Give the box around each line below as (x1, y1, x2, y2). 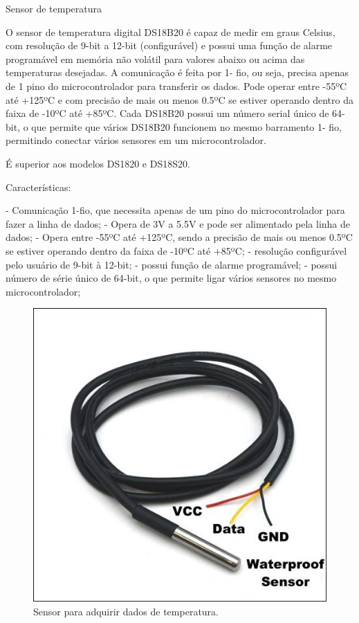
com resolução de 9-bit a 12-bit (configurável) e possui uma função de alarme (6, 38, 333, 53)
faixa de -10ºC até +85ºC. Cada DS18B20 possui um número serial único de (6, 106, 329, 120)
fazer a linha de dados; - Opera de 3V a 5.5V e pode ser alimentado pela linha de (6, 216, 351, 231)
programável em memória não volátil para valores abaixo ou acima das (6, 51, 305, 66)
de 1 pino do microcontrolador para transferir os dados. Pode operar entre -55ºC (6, 78, 347, 93)
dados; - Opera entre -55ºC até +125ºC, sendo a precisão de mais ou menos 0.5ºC (6, 230, 353, 244)
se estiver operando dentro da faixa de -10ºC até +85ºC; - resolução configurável (6, 243, 347, 258)
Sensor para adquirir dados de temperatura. (33, 604, 219, 618)
